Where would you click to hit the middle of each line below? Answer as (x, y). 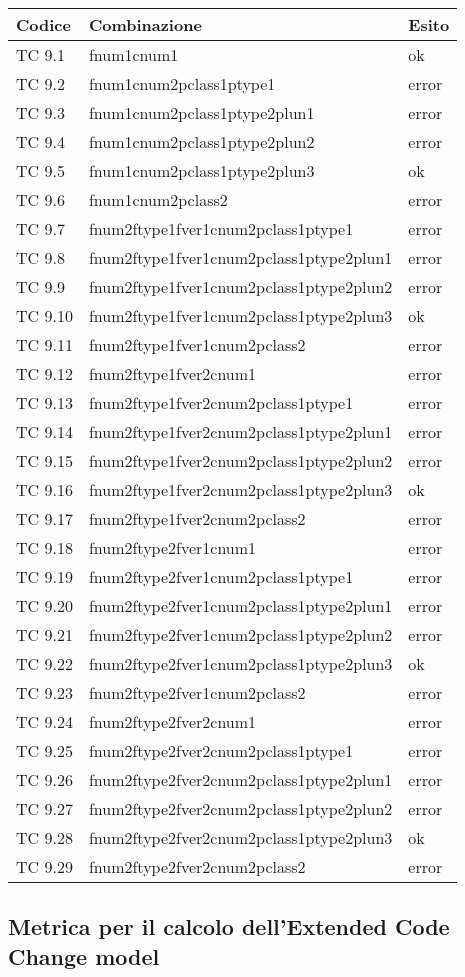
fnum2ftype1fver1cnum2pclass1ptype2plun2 (240, 286)
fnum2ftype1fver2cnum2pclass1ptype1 (221, 402)
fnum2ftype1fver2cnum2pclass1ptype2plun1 (240, 431)
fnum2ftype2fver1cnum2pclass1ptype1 (221, 576)
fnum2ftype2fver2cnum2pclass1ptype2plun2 (240, 808)
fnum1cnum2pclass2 (158, 199)
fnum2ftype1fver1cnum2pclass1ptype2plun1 (240, 257)
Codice (43, 24)
